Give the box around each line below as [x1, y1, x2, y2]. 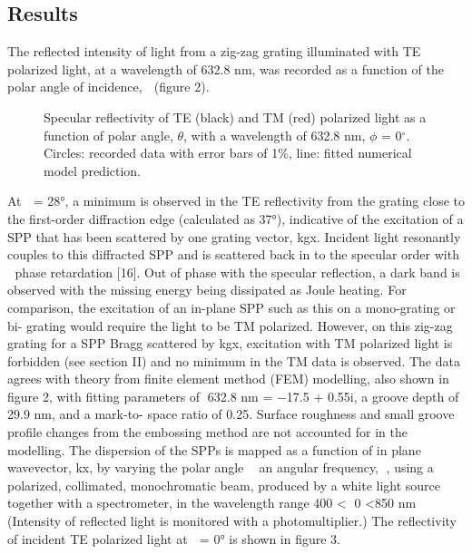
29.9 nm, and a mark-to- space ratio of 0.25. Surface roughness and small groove [7, 404, 455, 423]
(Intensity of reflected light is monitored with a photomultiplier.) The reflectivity [7, 511, 457, 530]
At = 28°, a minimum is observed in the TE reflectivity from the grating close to [7, 191, 465, 210]
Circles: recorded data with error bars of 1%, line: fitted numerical [44, 143, 412, 162]
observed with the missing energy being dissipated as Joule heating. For [7, 280, 407, 299]
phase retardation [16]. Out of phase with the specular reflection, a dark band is [15, 262, 460, 281]
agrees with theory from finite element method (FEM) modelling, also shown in [7, 369, 449, 388]
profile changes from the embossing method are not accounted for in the [7, 423, 408, 442]
